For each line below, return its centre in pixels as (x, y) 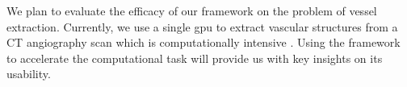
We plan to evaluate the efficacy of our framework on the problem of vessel (192, 10)
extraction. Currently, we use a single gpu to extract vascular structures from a (202, 26)
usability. (29, 74)
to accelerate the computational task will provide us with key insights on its (195, 58)
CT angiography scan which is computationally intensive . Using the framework (203, 42)
